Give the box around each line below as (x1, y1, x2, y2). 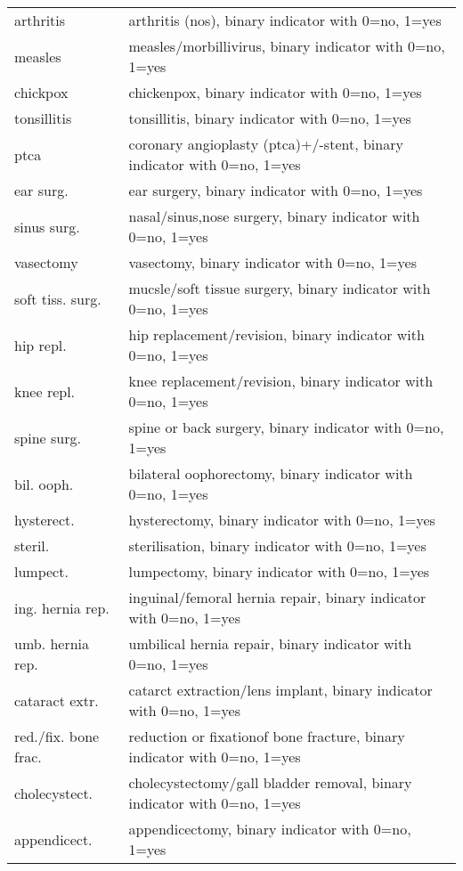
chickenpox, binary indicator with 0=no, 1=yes (128, 82, 422, 102)
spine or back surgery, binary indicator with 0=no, (128, 417, 444, 437)
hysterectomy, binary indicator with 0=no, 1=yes (128, 509, 435, 530)
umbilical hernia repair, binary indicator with (128, 633, 412, 654)
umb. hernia (14, 633, 90, 654)
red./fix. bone (14, 726, 100, 746)
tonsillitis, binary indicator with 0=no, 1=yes (128, 108, 411, 128)
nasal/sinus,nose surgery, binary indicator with (128, 206, 420, 226)
